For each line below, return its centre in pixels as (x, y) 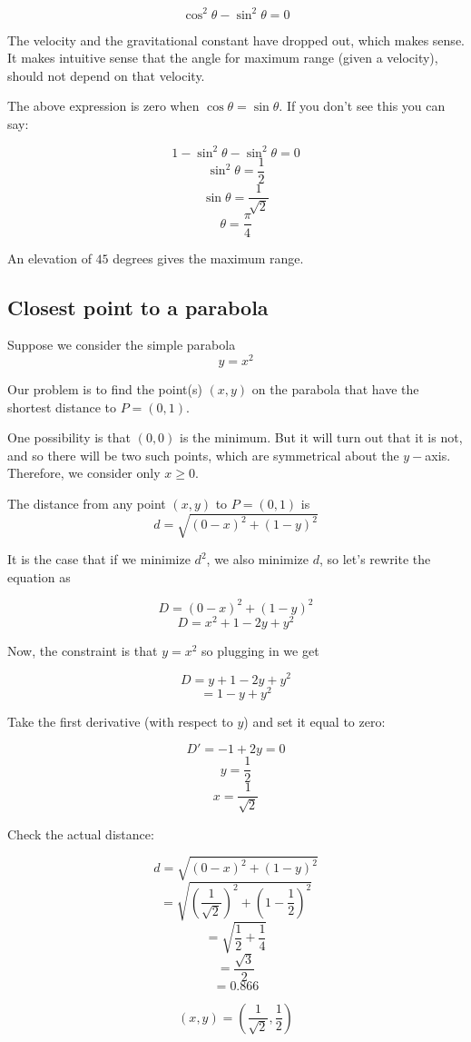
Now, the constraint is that (83, 650)
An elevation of (49, 258)
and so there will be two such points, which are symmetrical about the (203, 455)
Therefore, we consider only (84, 473)
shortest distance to (62, 407)
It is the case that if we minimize (99, 559)
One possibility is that (69, 437)
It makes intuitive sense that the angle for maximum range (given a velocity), (223, 58)
